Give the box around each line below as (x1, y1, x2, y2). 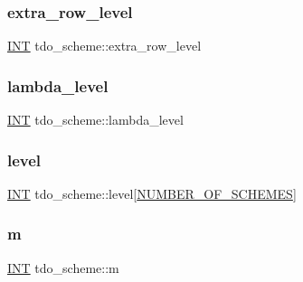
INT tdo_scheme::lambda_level (7, 110, 184, 129)
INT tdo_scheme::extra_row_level (7, 36, 202, 55)
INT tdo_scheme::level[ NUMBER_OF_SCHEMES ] (7, 183, 297, 202)
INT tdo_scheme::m (7, 258, 119, 277)
